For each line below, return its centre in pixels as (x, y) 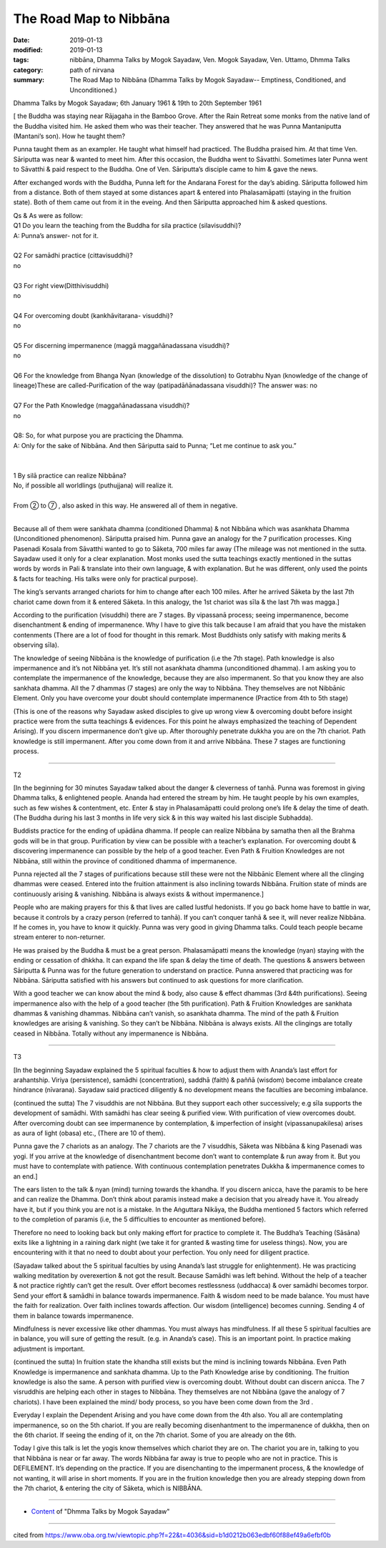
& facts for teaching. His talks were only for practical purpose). (105, 578)
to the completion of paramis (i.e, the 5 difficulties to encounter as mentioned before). (139, 1219)
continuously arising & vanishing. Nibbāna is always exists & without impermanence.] (139, 894)
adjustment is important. (49, 1349)
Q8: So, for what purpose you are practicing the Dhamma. (98, 435)
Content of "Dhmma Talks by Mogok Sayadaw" (100, 1512)
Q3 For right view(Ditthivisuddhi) (61, 285)
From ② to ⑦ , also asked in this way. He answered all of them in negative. (125, 506)
